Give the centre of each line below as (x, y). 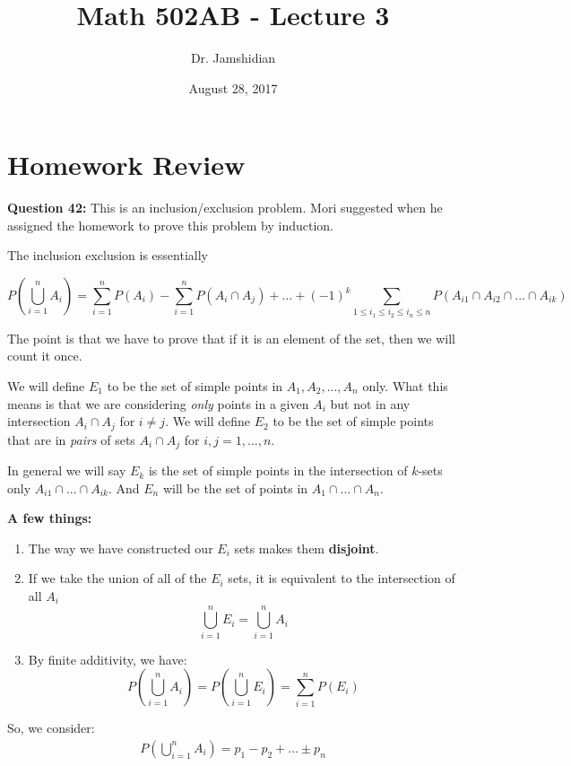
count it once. (45, 356)
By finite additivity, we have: (108, 659)
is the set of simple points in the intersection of (278, 470)
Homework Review (126, 165)
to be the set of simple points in (195, 385)
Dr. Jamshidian (233, 58)
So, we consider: (51, 728)
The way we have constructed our (121, 548)
